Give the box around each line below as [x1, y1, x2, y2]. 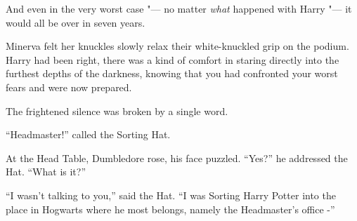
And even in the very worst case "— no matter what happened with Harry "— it [6, 1, 352, 15]
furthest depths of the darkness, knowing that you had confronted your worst [6, 66, 338, 81]
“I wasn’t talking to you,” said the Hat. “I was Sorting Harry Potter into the [6, 187, 336, 202]
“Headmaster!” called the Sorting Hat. [6, 127, 171, 142]
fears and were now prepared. [6, 79, 132, 94]
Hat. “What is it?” [6, 164, 86, 179]
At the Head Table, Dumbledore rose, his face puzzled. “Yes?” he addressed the [6, 150, 348, 165]
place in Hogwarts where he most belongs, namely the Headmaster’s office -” [6, 201, 335, 216]
